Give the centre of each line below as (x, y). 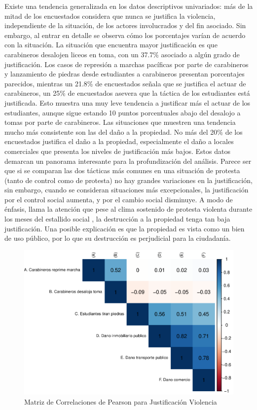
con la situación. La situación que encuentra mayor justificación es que (111, 45)
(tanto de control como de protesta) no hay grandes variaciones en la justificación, (128, 180)
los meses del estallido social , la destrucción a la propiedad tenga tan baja (117, 219)
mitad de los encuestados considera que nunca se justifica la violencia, (110, 16)
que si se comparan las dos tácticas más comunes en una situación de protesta (122, 170)
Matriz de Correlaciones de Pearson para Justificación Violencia (121, 401)
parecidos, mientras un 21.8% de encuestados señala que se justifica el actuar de (125, 83)
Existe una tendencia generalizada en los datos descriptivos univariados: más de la (129, 6)
